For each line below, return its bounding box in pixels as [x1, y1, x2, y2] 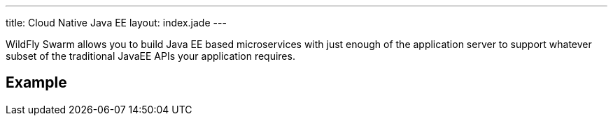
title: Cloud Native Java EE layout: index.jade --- [6, 17, 227, 29]
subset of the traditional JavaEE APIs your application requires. [6, 50, 295, 62]
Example [6, 74, 67, 92]
